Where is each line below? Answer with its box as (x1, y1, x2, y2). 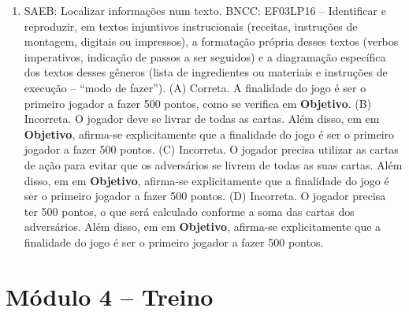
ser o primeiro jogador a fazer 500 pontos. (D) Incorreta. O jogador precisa (24, 188, 386, 204)
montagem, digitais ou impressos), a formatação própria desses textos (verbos (24, 33, 399, 50)
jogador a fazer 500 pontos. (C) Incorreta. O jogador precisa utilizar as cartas (24, 141, 399, 158)
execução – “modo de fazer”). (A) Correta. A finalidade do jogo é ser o (24, 79, 366, 95)
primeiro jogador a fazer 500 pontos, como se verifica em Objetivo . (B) (24, 95, 372, 111)
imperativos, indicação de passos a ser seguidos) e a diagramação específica (24, 48, 386, 65)
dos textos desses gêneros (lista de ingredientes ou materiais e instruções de (24, 64, 388, 80)
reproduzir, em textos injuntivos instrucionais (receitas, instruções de (24, 17, 358, 34)
